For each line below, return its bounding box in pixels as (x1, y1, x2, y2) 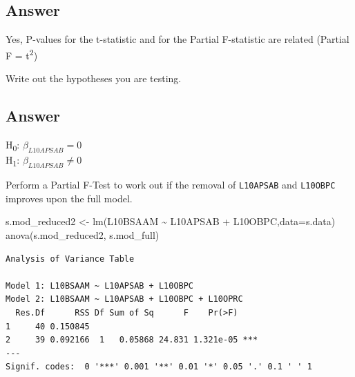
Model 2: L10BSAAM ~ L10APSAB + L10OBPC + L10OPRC (6, 294, 243, 304)
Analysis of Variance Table (6, 253, 135, 264)
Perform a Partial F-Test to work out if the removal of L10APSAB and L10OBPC (6, 177, 336, 192)
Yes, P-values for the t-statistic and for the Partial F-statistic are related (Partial (6, 32, 349, 46)
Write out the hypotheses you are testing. (6, 71, 182, 86)
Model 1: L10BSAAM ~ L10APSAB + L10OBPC (6, 280, 194, 291)
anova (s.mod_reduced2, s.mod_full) (6, 227, 160, 242)
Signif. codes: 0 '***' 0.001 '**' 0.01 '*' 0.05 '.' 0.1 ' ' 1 (6, 362, 312, 372)
